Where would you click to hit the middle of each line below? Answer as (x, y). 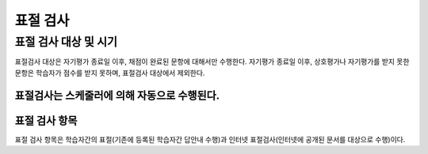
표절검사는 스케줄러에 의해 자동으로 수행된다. (117, 95)
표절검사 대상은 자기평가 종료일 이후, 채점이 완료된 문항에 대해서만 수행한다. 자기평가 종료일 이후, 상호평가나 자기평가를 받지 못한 (212, 62)
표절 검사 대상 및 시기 (66, 42)
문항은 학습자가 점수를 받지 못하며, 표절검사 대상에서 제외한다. (110, 73)
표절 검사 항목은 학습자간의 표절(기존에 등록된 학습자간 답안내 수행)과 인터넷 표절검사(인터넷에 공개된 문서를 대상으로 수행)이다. (210, 139)
